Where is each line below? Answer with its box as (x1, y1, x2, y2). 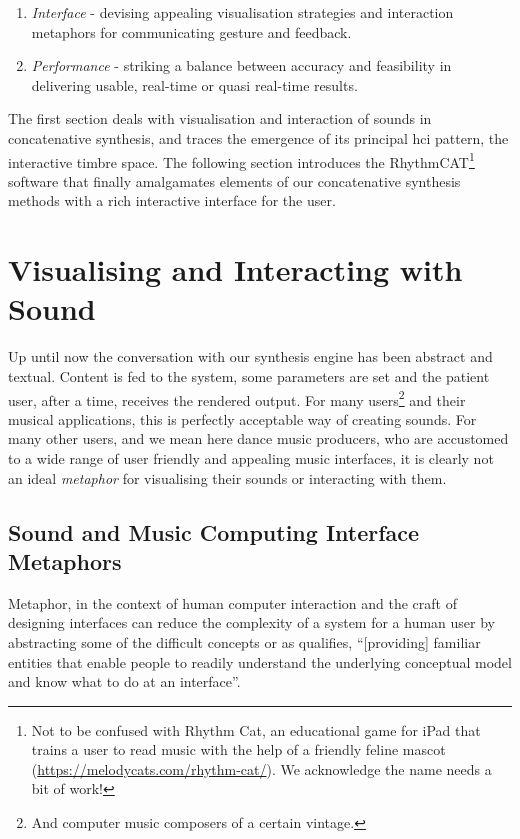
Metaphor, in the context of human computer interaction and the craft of (8, 592, 457, 613)
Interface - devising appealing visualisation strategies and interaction (31, 2, 454, 22)
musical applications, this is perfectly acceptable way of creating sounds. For (8, 408, 477, 429)
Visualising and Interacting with (8, 249, 463, 290)
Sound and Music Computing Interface (8, 516, 420, 547)
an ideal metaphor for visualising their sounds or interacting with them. (8, 467, 447, 488)
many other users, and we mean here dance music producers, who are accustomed (8, 428, 509, 449)
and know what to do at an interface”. (8, 671, 241, 692)
